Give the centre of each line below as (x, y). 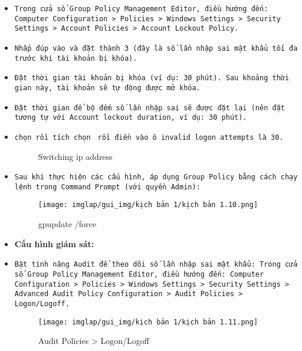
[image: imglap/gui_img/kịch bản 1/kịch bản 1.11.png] (148, 322)
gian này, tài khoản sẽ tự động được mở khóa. (107, 88)
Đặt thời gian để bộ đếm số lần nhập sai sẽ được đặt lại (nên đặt (150, 108)
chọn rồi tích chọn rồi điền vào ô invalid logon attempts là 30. (149, 137)
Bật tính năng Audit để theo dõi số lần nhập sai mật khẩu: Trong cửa (156, 265)
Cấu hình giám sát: (54, 243)
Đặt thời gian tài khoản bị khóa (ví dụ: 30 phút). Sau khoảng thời (152, 78)
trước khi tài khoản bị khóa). (76, 58)
